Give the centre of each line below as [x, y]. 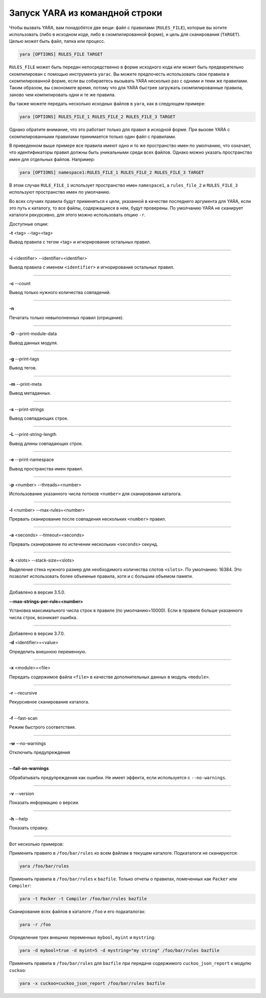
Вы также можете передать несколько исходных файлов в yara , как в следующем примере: [107, 104]
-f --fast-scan [23, 718]
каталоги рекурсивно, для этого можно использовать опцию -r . [77, 215]
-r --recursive [23, 693]
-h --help [18, 819]
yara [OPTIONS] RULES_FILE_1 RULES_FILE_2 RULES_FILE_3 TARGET [98, 117]
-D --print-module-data [33, 334]
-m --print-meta [25, 384]
